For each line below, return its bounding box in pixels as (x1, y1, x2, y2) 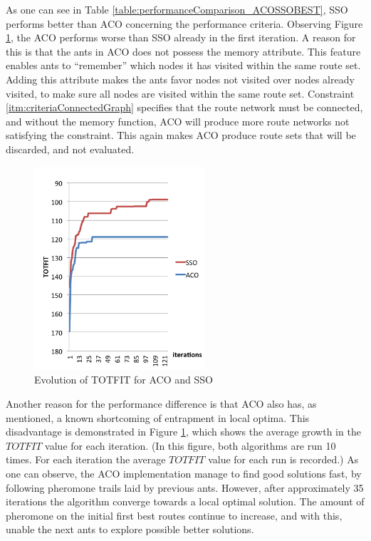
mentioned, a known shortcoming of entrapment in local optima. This (6, 410, 310, 425)
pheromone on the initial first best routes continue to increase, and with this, (6, 507, 343, 522)
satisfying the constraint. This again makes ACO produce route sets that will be (6, 128, 356, 143)
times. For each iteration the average (6, 452, 166, 467)
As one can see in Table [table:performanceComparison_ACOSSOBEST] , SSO (6, 2, 348, 16)
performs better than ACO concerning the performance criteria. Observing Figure (6, 16, 363, 31)
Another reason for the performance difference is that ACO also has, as (6, 396, 317, 411)
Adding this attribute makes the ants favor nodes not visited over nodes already (6, 71, 355, 86)
